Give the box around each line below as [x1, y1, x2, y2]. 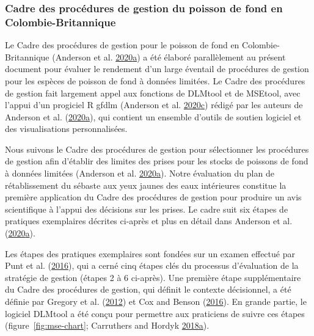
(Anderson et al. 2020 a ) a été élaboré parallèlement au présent [52, 50, 286, 63]
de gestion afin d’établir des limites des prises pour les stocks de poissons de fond [5, 155, 309, 167]
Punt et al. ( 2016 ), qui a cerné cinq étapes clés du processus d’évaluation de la [5, 259, 299, 272]
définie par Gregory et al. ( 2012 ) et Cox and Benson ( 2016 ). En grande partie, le [5, 295, 307, 308]
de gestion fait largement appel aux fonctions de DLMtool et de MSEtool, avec [5, 86, 301, 99]
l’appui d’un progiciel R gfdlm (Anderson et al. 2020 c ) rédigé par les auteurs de [5, 98, 303, 111]
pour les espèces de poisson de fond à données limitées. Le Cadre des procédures [5, 74, 305, 87]
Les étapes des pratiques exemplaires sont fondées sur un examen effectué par [5, 247, 295, 260]
